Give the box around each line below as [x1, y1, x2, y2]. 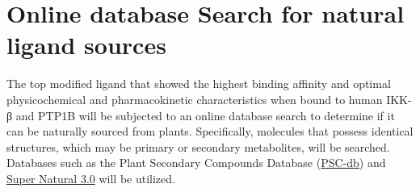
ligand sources [6, 28, 166, 61]
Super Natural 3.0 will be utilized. [6, 169, 175, 186]
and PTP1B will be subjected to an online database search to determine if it [15, 106, 395, 123]
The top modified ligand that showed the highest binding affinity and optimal [6, 75, 391, 92]
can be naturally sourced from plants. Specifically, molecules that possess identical [6, 123, 414, 140]
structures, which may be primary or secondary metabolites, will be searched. [6, 138, 390, 155]
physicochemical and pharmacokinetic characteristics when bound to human [6, 90, 383, 107]
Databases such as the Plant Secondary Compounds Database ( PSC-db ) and [6, 154, 386, 171]
